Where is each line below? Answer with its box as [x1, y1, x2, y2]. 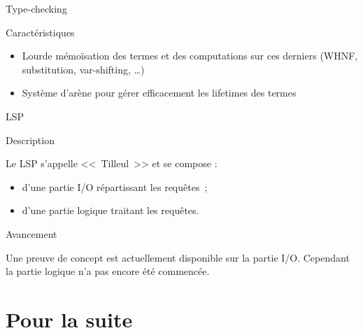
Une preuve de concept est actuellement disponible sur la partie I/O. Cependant [6, 250, 350, 264]
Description [6, 132, 55, 147]
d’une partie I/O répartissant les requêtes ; [22, 179, 208, 194]
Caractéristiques [6, 24, 75, 39]
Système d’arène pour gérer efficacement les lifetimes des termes [22, 85, 297, 100]
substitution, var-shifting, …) [22, 62, 145, 76]
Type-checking [6, 1, 67, 15]
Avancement [6, 226, 57, 241]
